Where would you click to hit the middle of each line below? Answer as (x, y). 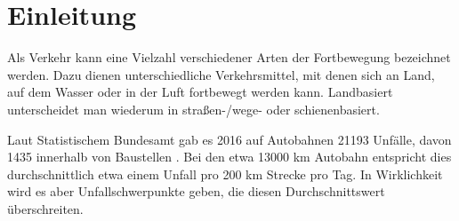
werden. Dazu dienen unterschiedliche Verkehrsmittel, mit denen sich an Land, (221, 74)
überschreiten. (45, 208)
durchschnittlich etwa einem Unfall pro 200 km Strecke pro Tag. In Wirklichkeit (225, 174)
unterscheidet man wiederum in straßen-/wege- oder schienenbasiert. (193, 109)
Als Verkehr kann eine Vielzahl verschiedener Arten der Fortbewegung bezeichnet (229, 57)
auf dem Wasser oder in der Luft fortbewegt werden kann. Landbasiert (200, 92)
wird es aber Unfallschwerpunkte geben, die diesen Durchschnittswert (196, 191)
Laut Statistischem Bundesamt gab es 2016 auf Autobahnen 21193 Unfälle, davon (229, 139)
